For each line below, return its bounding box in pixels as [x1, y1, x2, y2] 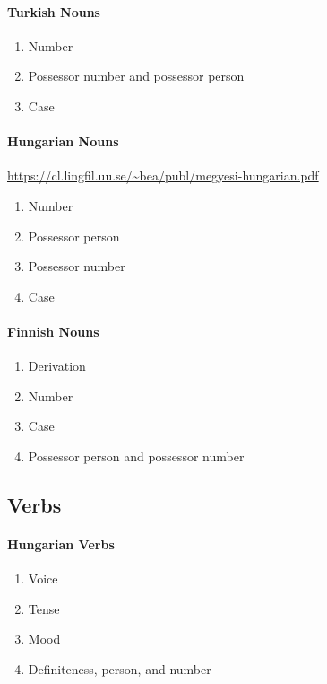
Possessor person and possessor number [28, 446, 245, 465]
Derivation [28, 356, 86, 375]
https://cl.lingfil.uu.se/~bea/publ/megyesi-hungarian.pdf [7, 166, 319, 185]
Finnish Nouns [7, 321, 99, 340]
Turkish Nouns [7, 2, 100, 21]
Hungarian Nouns [7, 132, 119, 151]
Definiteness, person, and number [28, 659, 211, 678]
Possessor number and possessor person [28, 66, 245, 85]
